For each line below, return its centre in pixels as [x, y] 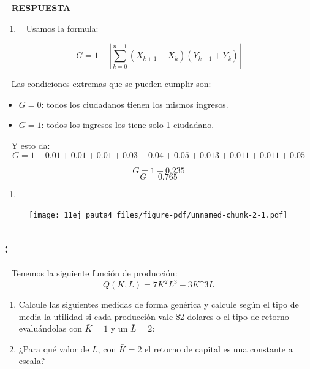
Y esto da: [31, 145]
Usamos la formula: [62, 28]
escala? [32, 361]
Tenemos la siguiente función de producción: [94, 273]
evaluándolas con [50, 328]
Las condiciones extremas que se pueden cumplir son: [111, 84]
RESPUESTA [41, 7]
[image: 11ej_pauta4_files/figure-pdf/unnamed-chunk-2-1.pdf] [158, 215]
